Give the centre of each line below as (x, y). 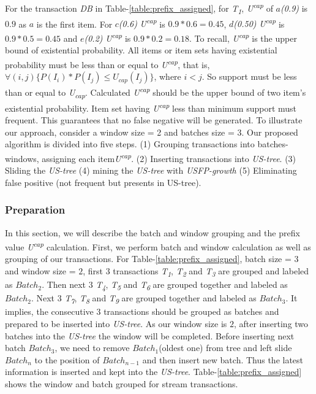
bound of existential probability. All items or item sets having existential (141, 50)
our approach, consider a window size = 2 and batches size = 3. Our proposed (152, 132)
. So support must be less (249, 76)
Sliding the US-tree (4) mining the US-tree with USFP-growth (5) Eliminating (151, 170)
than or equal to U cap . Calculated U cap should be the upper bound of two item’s (156, 92)
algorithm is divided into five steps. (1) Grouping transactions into (130, 144)
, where (167, 76)
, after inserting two (271, 323)
